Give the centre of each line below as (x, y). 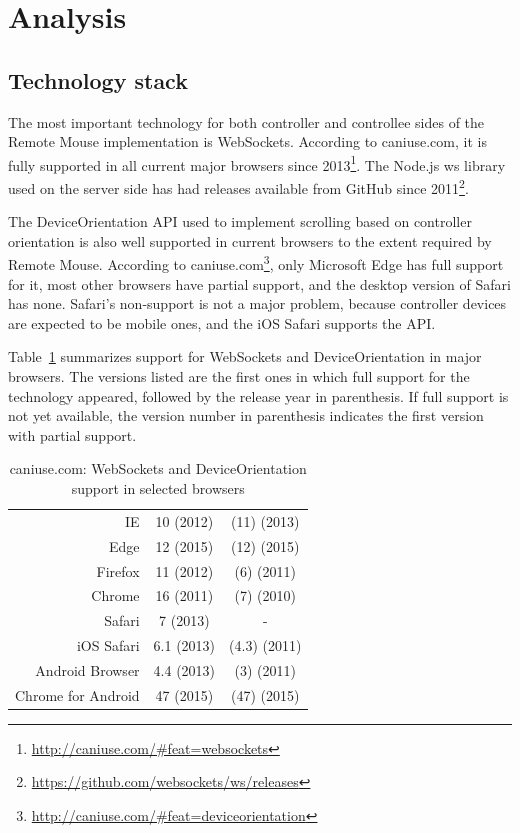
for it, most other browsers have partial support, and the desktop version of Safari (259, 283)
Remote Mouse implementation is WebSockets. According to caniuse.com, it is (247, 141)
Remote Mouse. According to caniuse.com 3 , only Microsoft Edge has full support (256, 263)
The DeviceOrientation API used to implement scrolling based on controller (240, 221)
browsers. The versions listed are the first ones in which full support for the (239, 376)
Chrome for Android (77, 694)
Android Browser (87, 669)
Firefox (118, 570)
